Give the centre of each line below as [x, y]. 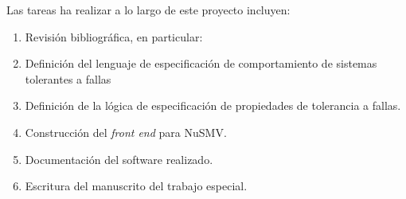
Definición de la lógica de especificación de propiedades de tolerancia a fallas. [213, 105]
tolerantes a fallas [68, 78]
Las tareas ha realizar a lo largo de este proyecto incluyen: [148, 10]
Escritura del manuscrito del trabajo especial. [136, 186]
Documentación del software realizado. [119, 159]
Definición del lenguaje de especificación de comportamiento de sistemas [201, 63]
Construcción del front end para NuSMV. [126, 132]
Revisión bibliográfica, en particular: [114, 36]
